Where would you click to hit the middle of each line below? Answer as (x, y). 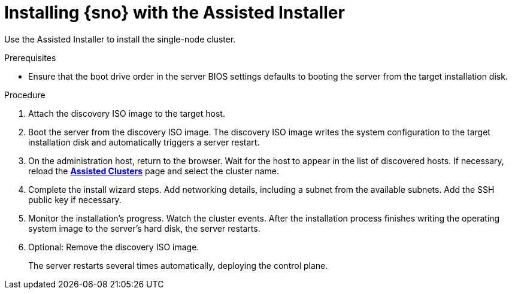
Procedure (25, 95)
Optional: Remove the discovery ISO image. (114, 247)
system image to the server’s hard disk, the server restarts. (144, 228)
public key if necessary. (75, 199)
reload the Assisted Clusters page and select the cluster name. (154, 171)
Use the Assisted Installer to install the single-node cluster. (120, 39)
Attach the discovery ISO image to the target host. (127, 113)
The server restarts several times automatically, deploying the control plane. (178, 265)
